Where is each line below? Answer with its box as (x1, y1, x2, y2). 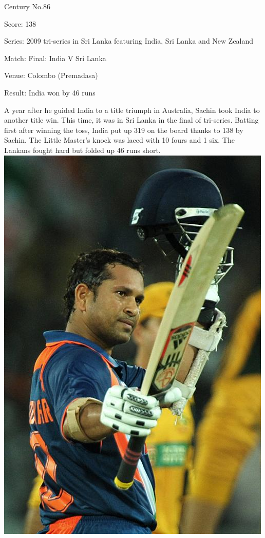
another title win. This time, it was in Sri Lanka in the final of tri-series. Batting (4, 114, 259, 125)
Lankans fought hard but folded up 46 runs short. (4, 144, 161, 155)
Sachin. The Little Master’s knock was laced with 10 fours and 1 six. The (4, 134, 235, 145)
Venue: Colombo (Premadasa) (4, 70, 98, 81)
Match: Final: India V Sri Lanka (4, 52, 106, 63)
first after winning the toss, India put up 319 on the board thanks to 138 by (4, 124, 243, 135)
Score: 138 (4, 18, 36, 29)
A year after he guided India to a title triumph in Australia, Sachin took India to (4, 104, 260, 115)
